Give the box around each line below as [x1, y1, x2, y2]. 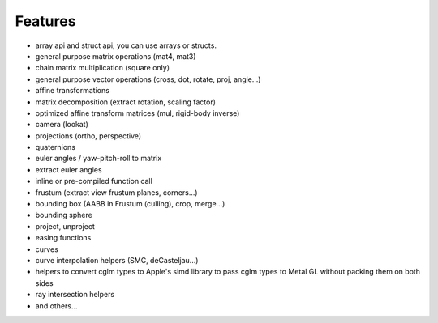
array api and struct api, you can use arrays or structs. [35, 40, 217, 50]
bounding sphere [35, 210, 92, 220]
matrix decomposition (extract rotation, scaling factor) [35, 97, 217, 107]
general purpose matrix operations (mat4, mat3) [35, 51, 196, 61]
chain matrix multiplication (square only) [35, 63, 170, 73]
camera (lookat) [35, 120, 89, 130]
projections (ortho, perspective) [35, 130, 142, 141]
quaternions [35, 142, 76, 152]
